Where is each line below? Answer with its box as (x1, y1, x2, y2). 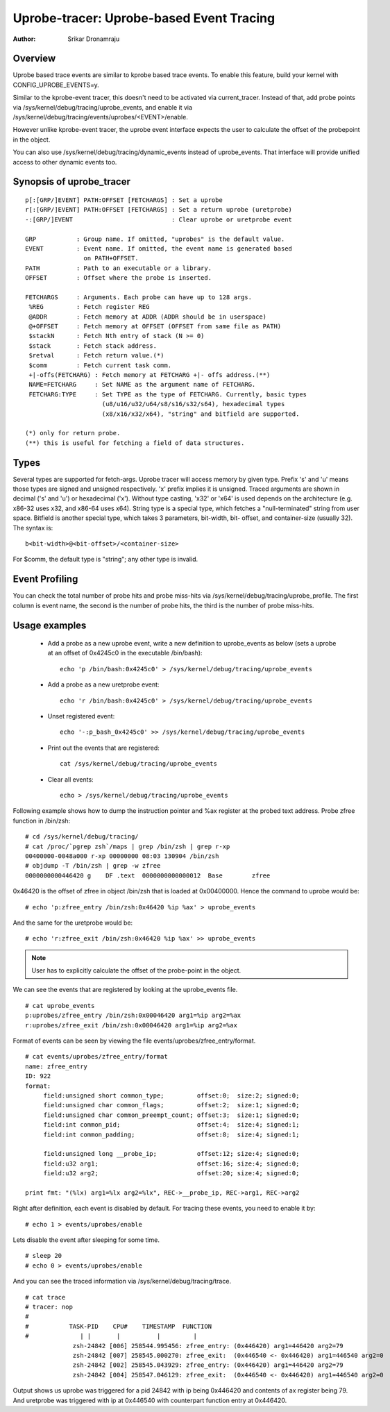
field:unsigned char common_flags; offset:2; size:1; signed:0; (43, 1101, 300, 1109)
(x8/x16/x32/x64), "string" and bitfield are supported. (101, 410, 300, 418)
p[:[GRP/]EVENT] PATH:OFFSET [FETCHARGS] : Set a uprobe (25, 196, 223, 204)
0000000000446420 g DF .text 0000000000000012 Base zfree (25, 871, 271, 880)
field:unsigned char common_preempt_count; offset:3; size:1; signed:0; (43, 1111, 300, 1119)
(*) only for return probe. (25, 429, 121, 437)
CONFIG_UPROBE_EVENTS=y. (12, 81, 100, 89)
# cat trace (25, 1293, 66, 1301)
